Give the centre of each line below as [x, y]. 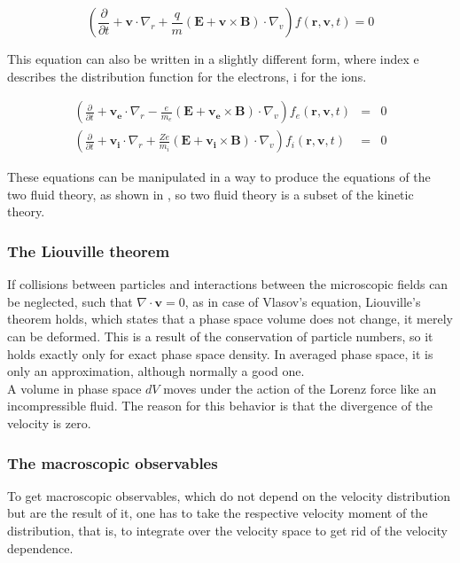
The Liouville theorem [89, 250]
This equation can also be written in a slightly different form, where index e [213, 59]
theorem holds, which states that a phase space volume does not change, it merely [230, 319]
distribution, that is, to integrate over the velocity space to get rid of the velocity [227, 530]
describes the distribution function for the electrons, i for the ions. [187, 76]
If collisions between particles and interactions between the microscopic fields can [228, 284]
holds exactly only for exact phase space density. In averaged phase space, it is [220, 353]
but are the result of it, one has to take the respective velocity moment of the [218, 513]
